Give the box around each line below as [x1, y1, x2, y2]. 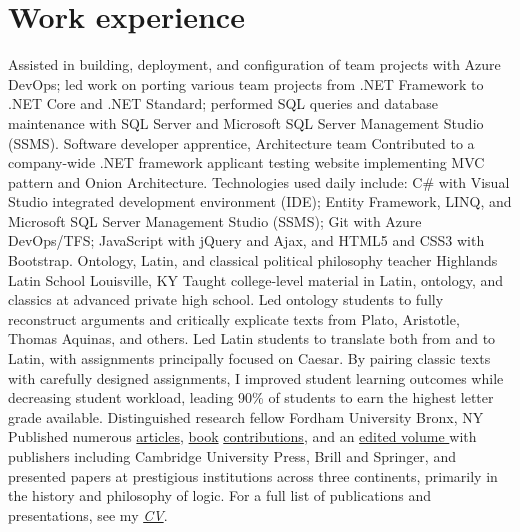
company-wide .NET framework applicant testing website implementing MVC [8, 152, 485, 173]
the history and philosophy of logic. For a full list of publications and [8, 485, 431, 506]
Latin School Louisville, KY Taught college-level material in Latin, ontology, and [8, 269, 504, 290]
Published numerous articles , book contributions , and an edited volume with [8, 426, 477, 447]
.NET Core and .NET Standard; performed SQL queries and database [8, 93, 438, 114]
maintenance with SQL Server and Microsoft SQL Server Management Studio [8, 112, 484, 133]
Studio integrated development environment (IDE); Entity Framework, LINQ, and [8, 191, 512, 212]
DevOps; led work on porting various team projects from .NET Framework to [8, 73, 484, 94]
